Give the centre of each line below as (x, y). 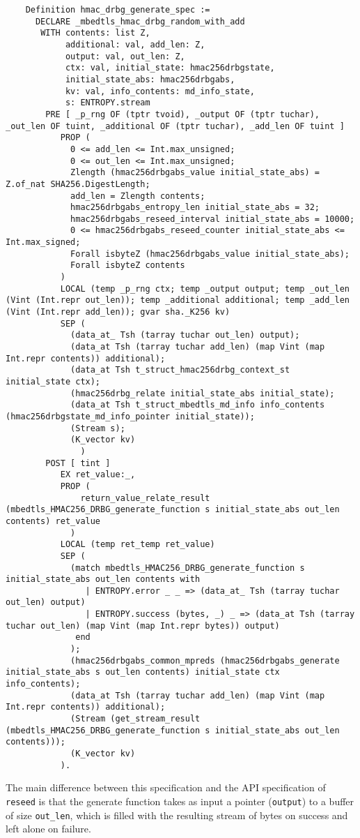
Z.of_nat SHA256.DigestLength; (78, 184)
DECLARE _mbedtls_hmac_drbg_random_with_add (140, 21)
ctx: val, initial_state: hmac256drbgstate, (170, 68)
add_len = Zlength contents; (138, 196)
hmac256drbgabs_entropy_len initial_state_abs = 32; (195, 208)
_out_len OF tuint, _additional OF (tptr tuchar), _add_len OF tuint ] (175, 126)
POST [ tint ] (78, 463)
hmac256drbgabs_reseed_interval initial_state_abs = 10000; (213, 219)
